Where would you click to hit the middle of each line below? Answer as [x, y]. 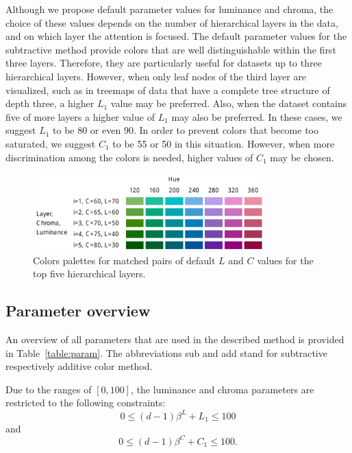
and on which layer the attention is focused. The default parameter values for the [176, 36]
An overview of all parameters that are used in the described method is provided [175, 339]
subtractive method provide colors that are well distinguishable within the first [171, 49]
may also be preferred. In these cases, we [257, 116]
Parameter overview [78, 311]
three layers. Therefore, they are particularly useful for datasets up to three [164, 63]
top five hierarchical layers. [89, 274]
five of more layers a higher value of [80, 116]
